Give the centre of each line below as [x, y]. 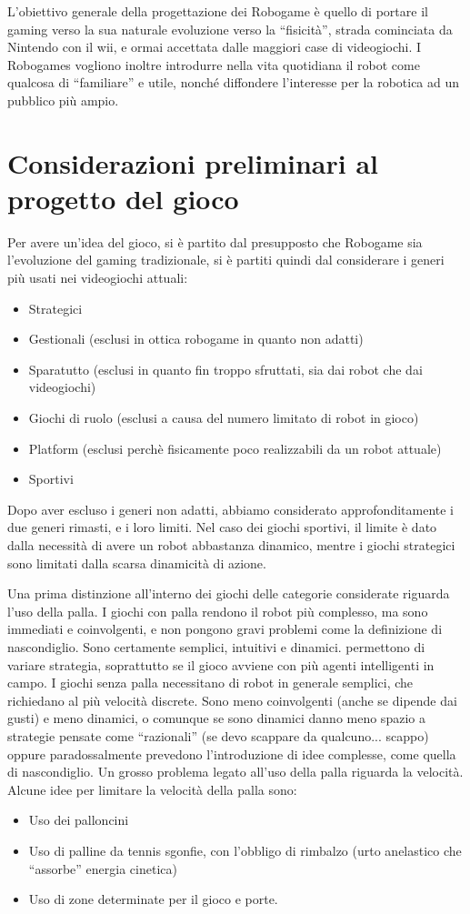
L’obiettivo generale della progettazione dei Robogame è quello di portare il [218, 11]
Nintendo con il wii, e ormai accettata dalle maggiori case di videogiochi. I [215, 47]
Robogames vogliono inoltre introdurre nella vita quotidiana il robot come [214, 64]
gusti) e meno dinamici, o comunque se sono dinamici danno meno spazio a [216, 718]
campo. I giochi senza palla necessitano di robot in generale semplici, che [210, 683]
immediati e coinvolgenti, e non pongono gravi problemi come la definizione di [225, 629]
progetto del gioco [123, 198]
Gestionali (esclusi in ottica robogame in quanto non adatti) [196, 339]
